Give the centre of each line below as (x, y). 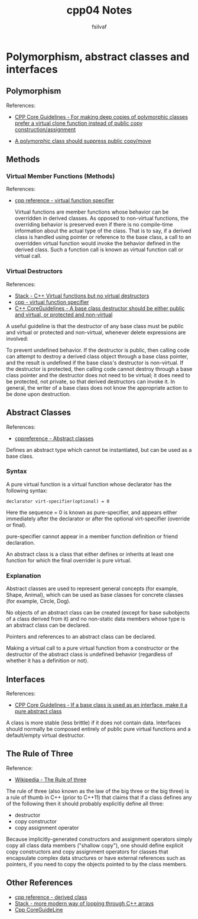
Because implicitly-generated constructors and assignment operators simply (99, 839)
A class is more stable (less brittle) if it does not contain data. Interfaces (94, 723)
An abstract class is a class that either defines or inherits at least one (90, 554)
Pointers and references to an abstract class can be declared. (81, 637)
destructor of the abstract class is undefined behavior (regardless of (90, 655)
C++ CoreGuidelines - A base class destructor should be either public (100, 308)
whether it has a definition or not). (47, 661)
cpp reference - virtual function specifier (64, 200)
